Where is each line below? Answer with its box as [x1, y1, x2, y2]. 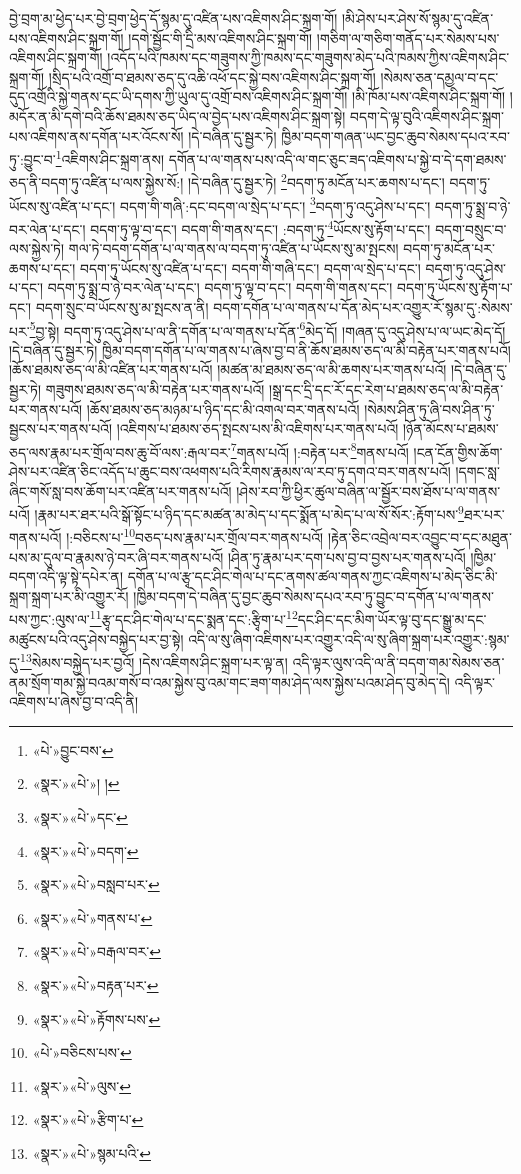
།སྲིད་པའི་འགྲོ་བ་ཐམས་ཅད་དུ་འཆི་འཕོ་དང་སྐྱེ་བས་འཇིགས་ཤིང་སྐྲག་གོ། [48, 66, 376, 87]
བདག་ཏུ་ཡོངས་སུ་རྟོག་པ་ [397, 277, 513, 298]
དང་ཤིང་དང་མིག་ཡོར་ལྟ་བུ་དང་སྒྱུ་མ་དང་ [297, 609, 487, 630]
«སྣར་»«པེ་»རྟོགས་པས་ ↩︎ [32, 1008, 161, 1029]
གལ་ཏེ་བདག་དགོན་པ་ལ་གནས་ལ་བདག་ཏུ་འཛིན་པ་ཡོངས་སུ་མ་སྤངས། [68, 238, 399, 259]
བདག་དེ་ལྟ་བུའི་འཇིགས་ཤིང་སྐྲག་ [350, 105, 504, 126]
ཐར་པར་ [463, 503, 505, 524]
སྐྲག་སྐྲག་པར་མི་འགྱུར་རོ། [9, 585, 129, 606]
